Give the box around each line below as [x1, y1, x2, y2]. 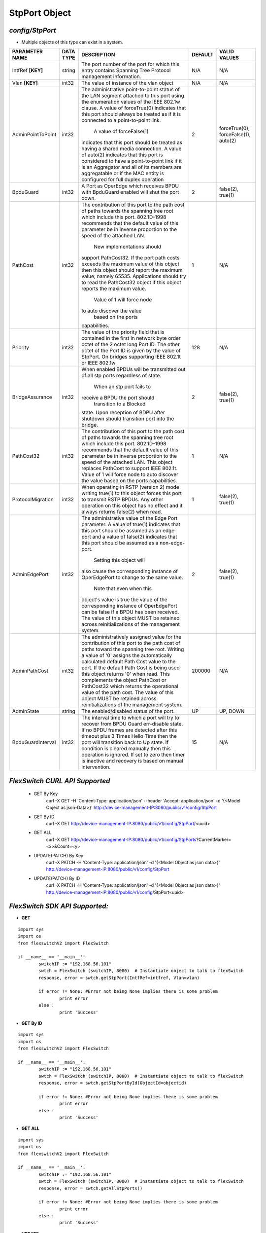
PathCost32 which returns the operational [81, 683, 178, 690]
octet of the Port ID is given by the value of [81, 347, 181, 354]
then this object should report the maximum [81, 267, 183, 274]
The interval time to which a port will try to [81, 714, 179, 721]
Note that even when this [94, 585, 152, 592]
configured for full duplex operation [81, 176, 164, 183]
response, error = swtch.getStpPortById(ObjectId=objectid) [38, 1080, 187, 1086]
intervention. [81, 763, 111, 770]
